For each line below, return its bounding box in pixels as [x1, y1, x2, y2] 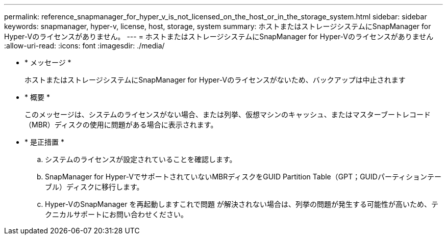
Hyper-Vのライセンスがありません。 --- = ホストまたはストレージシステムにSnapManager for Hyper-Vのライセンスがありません [4, 32, 434, 41]
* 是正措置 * [24, 138, 64, 146]
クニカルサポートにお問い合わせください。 [45, 210, 188, 219]
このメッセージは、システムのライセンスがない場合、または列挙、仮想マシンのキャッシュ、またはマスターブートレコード [24, 110, 431, 119]
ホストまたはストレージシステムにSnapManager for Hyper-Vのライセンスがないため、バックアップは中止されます [24, 75, 406, 84]
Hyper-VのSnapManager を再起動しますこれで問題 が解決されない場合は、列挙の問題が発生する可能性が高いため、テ [45, 200, 438, 208]
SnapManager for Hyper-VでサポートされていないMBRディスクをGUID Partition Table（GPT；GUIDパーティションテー [45, 172, 442, 181]
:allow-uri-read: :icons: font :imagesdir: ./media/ [4, 41, 165, 50]
